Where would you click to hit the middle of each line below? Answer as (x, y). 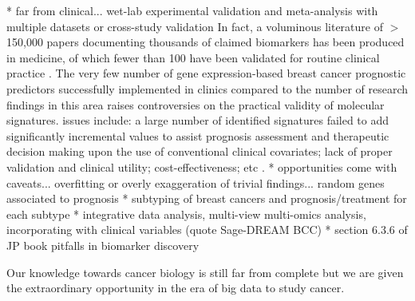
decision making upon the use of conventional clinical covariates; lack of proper (200, 151)
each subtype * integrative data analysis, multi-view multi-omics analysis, (186, 214)
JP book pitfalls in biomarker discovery (103, 245)
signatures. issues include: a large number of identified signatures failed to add (198, 120)
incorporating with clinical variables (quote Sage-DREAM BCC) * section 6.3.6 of (207, 230)
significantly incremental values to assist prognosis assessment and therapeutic (198, 135)
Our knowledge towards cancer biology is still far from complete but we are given (205, 272)
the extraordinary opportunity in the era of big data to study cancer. (176, 288)
